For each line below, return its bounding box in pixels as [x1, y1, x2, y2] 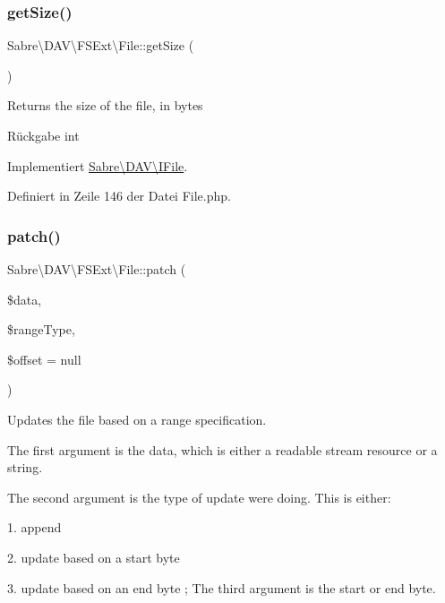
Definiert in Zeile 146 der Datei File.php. [7, 186, 231, 205]
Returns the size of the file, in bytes [7, 96, 203, 115]
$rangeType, [7, 320, 75, 339]
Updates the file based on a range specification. [7, 409, 267, 428]
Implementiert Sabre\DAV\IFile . [7, 156, 188, 175]
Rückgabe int [7, 126, 80, 144]
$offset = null [7, 349, 81, 368]
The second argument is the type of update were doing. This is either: [7, 487, 391, 506]
